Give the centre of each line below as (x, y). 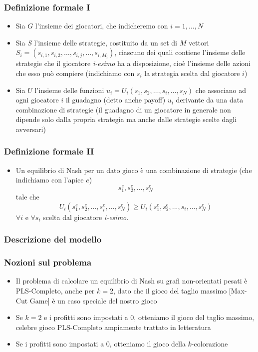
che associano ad (221, 90)
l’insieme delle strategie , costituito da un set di (106, 42)
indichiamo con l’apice (50, 180)
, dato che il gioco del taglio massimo (170, 291)
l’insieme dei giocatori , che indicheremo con (102, 26)
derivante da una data (210, 100)
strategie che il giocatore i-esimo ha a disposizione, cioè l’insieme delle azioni (133, 63)
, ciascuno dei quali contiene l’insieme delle (180, 52)
